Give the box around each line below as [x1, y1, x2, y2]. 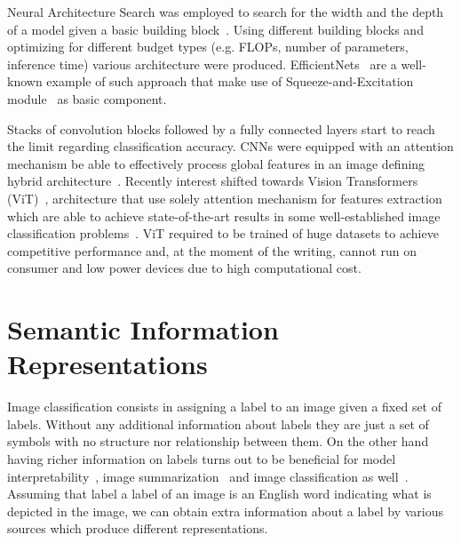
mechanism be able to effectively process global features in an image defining [7, 154, 425, 172]
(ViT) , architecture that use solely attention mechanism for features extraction [7, 188, 442, 207]
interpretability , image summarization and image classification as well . [7, 467, 409, 485]
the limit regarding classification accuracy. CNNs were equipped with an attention [7, 137, 454, 156]
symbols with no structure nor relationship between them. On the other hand [7, 432, 429, 451]
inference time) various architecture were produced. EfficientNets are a [7, 54, 397, 73]
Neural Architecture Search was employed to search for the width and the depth [7, 3, 444, 20]
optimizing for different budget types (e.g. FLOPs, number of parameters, [7, 37, 409, 56]
